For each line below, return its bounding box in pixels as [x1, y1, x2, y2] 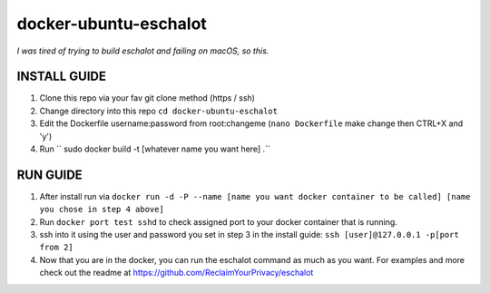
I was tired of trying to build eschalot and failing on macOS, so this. [16, 45, 269, 56]
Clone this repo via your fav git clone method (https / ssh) [39, 93, 256, 103]
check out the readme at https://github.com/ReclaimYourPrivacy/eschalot [39, 268, 314, 278]
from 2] [39, 242, 74, 253]
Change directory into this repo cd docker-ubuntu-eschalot [39, 105, 279, 116]
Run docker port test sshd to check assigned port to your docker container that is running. [39, 216, 398, 227]
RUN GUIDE [16, 167, 83, 182]
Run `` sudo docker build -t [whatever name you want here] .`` [39, 143, 271, 154]
